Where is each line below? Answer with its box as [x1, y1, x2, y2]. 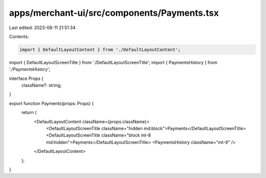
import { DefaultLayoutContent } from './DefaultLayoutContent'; [19, 47, 181, 52]
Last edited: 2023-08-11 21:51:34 [9, 25, 76, 31]
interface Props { [9, 75, 44, 81]
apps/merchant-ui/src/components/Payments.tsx [9, 7, 219, 18]
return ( [21, 109, 37, 115]
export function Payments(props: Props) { [9, 100, 94, 106]
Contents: [9, 34, 29, 39]
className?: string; [21, 82, 62, 88]
